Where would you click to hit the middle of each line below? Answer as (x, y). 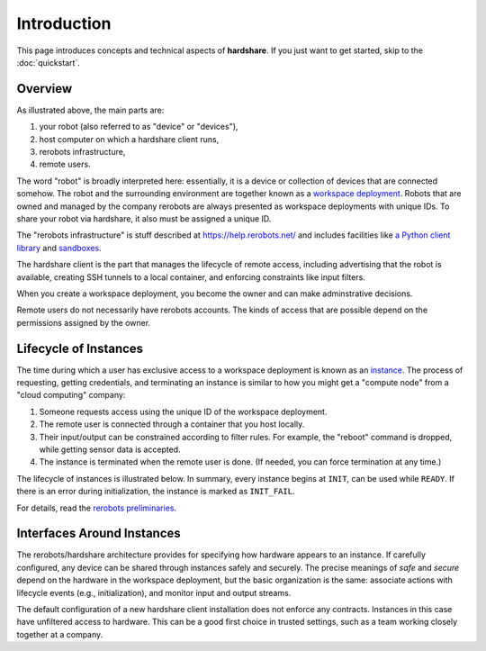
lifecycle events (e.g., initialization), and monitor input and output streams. (154, 592)
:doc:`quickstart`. (48, 62)
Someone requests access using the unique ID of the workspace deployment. (183, 411)
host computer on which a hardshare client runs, (129, 139)
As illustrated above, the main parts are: (90, 110)
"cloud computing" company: (71, 395)
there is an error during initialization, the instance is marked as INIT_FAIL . (156, 492)
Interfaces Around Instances (99, 533)
